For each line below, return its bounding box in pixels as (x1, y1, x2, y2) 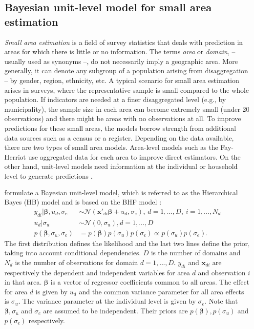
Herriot (4, 151, 26, 162)
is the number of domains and (151, 247, 241, 258)
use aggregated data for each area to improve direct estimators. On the (28, 151, 241, 162)
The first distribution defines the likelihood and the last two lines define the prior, (4, 238, 250, 248)
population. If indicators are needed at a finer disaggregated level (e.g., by (4, 94, 226, 104)
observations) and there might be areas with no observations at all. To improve (4, 113, 241, 123)
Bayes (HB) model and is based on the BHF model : (4, 197, 162, 207)
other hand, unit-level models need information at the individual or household (4, 161, 238, 171)
